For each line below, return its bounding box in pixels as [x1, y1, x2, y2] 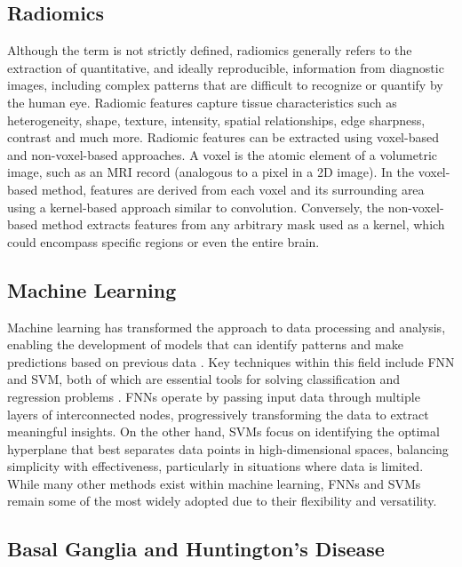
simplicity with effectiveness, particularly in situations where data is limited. [7, 457, 424, 475]
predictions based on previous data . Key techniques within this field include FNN [7, 352, 455, 371]
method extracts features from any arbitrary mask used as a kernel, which [41, 215, 445, 234]
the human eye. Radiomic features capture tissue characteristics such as [7, 92, 397, 111]
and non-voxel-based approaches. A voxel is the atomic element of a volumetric [7, 145, 438, 164]
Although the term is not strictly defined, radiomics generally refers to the [7, 41, 412, 60]
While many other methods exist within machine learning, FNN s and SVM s [7, 474, 421, 492]
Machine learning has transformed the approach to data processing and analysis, [7, 317, 446, 336]
